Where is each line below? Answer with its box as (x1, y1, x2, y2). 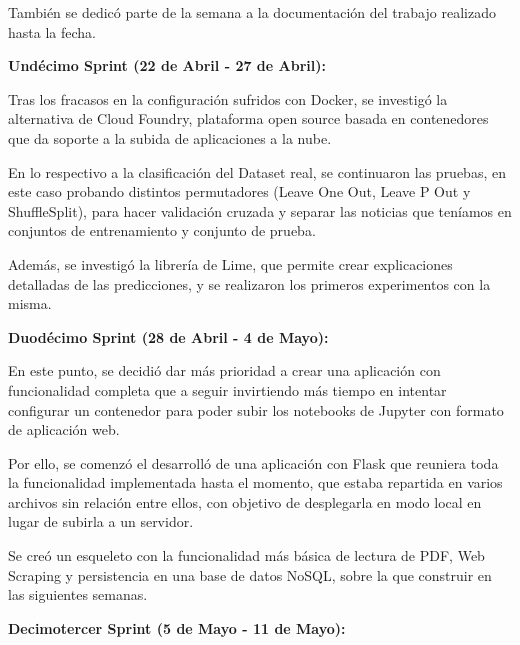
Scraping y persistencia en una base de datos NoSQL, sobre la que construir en (8, 564, 492, 585)
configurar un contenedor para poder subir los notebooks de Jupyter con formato (8, 399, 504, 420)
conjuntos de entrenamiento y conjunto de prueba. (8, 220, 316, 241)
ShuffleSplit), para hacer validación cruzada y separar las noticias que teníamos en (8, 200, 512, 221)
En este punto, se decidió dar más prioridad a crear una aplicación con (8, 360, 441, 381)
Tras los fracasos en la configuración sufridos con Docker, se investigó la (8, 88, 448, 109)
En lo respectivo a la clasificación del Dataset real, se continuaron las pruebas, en (8, 161, 506, 182)
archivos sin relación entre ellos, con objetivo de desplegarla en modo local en (8, 491, 482, 512)
